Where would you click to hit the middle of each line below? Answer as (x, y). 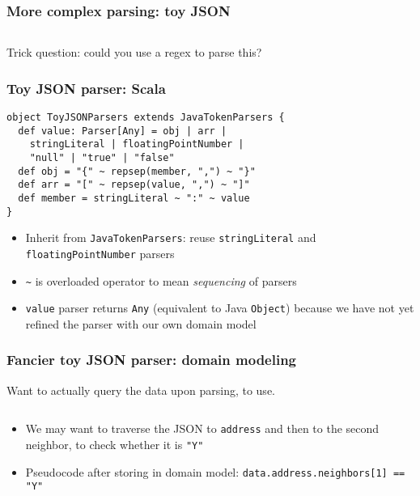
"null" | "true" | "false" (102, 158)
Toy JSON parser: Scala (86, 88)
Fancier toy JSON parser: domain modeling (152, 360)
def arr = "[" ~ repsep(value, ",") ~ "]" (134, 185)
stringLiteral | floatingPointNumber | (137, 144)
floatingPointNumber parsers (100, 253)
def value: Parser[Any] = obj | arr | (123, 131)
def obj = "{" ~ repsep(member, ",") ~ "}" (137, 171)
